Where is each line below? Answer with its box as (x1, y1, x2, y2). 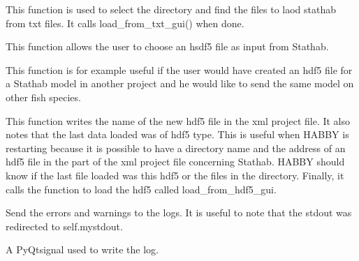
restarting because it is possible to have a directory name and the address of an (6, 140, 346, 155)
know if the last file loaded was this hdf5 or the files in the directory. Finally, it (6, 167, 344, 182)
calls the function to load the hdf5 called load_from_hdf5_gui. (6, 181, 277, 196)
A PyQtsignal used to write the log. (6, 242, 159, 257)
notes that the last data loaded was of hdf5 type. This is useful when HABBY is (6, 127, 349, 142)
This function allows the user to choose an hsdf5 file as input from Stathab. (6, 39, 329, 54)
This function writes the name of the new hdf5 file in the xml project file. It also (6, 113, 351, 128)
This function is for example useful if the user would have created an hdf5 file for (6, 62, 353, 77)
